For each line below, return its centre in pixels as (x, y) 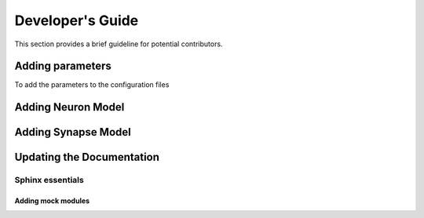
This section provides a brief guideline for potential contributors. (119, 44)
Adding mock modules (52, 201)
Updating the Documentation (87, 157)
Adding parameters (63, 66)
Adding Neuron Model (69, 107)
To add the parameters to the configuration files (92, 85)
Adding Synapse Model (73, 132)
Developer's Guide (77, 20)
